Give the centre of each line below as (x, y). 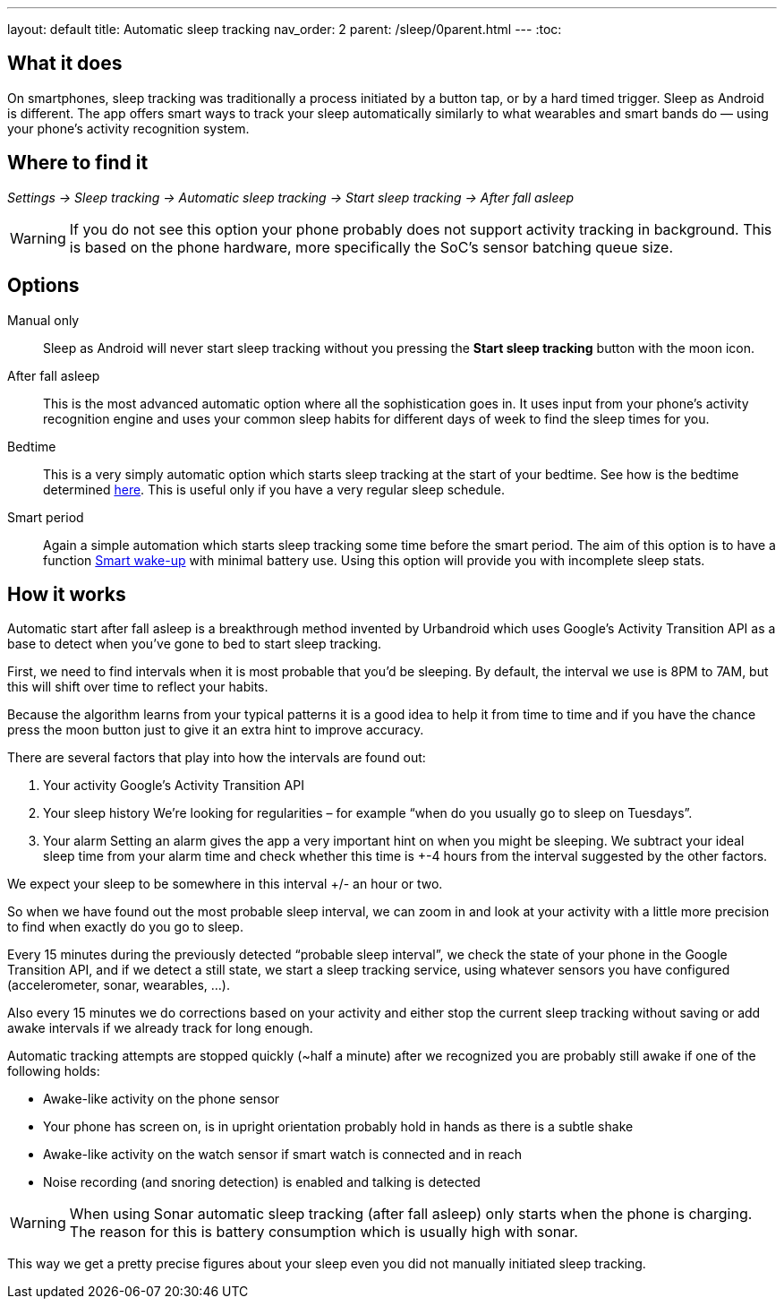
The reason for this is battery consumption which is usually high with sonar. (324, 1232)
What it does (65, 64)
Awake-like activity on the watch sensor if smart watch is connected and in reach (283, 1155)
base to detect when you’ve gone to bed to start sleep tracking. (195, 644)
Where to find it (78, 163)
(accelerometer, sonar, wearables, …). (119, 985)
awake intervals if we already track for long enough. (160, 1028)
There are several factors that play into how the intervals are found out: (217, 758)
